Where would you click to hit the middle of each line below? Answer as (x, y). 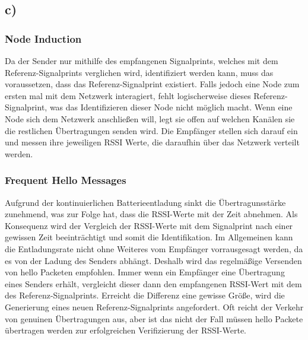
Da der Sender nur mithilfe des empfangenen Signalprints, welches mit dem (142, 61)
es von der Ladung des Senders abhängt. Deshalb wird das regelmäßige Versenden (153, 260)
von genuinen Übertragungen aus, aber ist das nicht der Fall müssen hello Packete (154, 318)
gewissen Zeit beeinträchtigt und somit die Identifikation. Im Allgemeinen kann (149, 237)
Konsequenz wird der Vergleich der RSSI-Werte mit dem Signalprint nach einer (149, 225)
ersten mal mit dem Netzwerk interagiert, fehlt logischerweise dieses (128, 95)
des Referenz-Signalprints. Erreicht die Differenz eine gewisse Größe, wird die (145, 295)
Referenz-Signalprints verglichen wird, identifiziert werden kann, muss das (139, 72)
